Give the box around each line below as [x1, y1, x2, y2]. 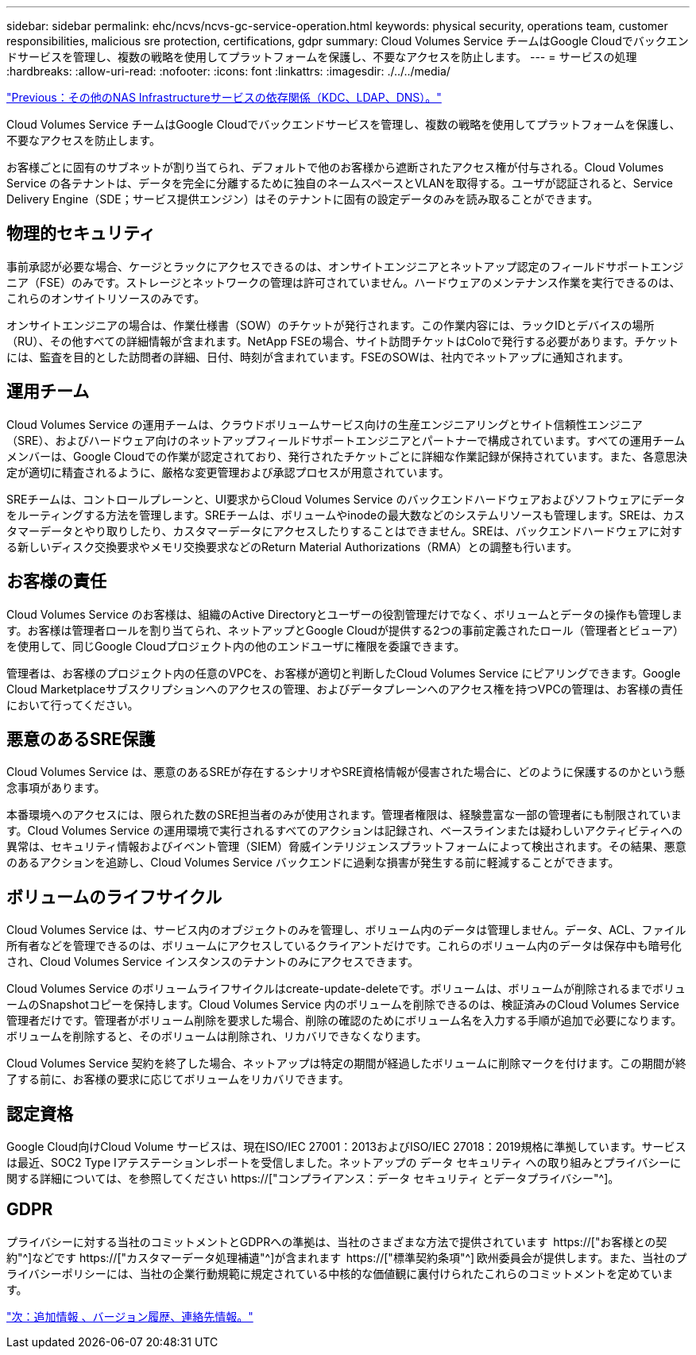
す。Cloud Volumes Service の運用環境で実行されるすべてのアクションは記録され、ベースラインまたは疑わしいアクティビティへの [6, 824, 682, 838]
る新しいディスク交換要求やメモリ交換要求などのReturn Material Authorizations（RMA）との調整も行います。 [6, 539, 578, 554]
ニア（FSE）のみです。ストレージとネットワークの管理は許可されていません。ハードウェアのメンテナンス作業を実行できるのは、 [6, 275, 681, 289]
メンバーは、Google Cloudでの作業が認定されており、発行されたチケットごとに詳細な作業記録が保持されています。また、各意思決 [6, 449, 687, 463]
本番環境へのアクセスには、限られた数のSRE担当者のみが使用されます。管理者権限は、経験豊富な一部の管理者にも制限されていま [6, 808, 682, 822]
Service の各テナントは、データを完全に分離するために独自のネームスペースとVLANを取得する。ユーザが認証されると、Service [6, 176, 673, 190]
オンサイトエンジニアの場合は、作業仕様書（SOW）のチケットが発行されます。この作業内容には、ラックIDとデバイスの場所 [6, 318, 655, 332]
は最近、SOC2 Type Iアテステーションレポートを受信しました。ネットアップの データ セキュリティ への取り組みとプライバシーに [6, 1156, 682, 1170]
